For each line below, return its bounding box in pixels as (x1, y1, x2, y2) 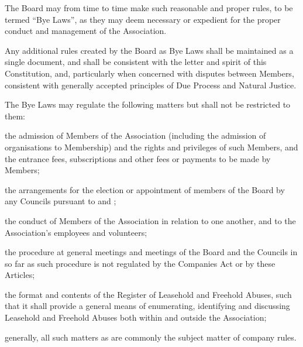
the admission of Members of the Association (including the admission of (5, 129, 266, 142)
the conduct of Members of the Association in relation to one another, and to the (5, 214, 296, 226)
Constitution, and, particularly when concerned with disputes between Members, (5, 67, 294, 79)
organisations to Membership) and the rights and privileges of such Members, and (5, 140, 298, 153)
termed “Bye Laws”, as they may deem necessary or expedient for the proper (5, 13, 281, 25)
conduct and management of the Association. (5, 25, 167, 37)
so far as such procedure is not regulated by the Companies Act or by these (5, 257, 276, 269)
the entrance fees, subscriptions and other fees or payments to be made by (5, 152, 271, 164)
